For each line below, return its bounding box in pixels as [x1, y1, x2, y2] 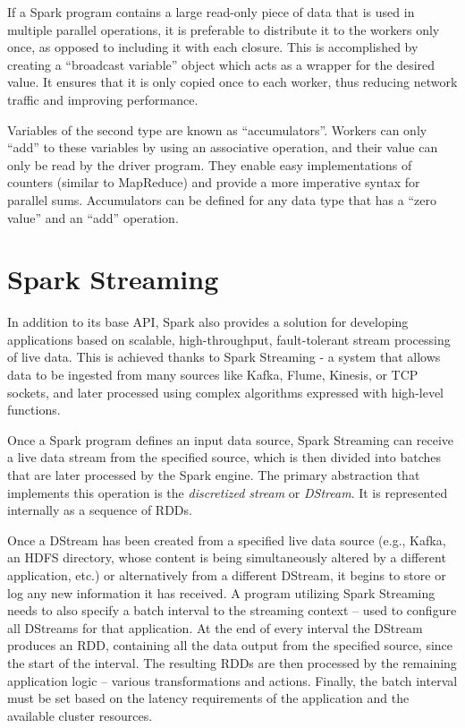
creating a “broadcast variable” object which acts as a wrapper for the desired [7, 55, 435, 73]
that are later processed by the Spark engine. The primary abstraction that [7, 466, 420, 484]
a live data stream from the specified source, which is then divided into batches [7, 448, 442, 467]
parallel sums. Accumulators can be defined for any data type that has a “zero [7, 190, 436, 209]
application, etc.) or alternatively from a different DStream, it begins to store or [7, 565, 446, 584]
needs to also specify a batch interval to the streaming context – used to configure [7, 601, 457, 620]
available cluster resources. [7, 706, 153, 724]
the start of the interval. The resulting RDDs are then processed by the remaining [7, 653, 457, 672]
